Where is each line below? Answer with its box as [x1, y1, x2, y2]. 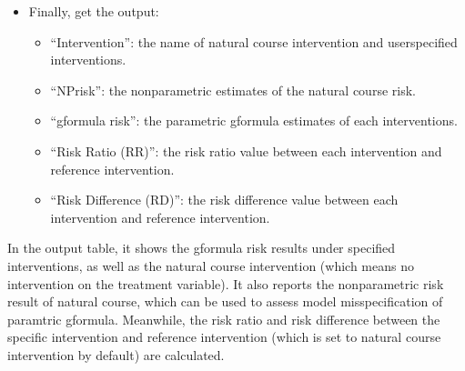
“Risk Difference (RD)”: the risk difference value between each [50, 190, 399, 209]
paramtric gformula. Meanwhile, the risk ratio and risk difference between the [7, 309, 440, 328]
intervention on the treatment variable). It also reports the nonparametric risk [7, 274, 444, 293]
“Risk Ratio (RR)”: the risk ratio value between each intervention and [50, 141, 442, 160]
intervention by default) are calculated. [7, 345, 225, 364]
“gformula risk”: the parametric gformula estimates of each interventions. [50, 111, 458, 130]
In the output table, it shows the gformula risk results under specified [7, 238, 396, 257]
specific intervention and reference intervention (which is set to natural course [7, 327, 441, 346]
